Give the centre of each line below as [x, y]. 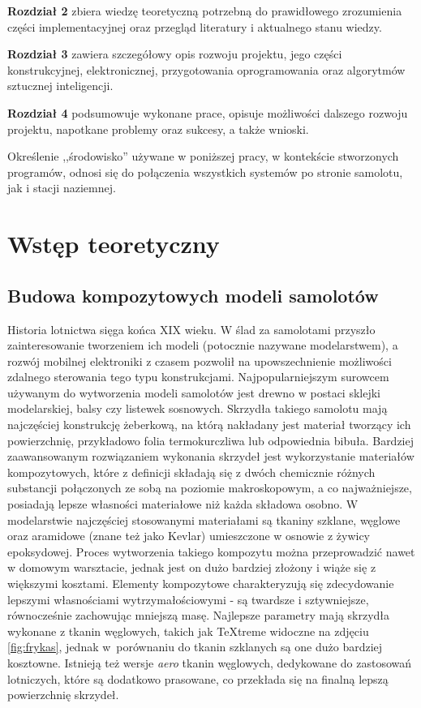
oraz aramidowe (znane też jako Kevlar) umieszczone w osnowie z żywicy [189, 536]
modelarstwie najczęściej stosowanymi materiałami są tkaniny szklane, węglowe [204, 519]
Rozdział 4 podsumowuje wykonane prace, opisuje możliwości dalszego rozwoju [208, 112]
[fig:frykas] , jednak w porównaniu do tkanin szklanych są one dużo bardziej [195, 647]
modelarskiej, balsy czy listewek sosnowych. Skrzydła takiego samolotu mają [198, 408]
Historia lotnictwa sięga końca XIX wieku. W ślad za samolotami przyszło [191, 329]
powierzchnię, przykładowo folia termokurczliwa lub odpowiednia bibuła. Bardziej [211, 440]
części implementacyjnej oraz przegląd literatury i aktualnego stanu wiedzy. [195, 26]
